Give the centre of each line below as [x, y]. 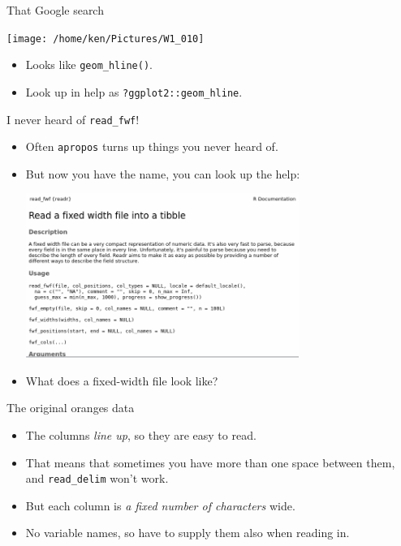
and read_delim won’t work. [97, 478]
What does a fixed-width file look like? [122, 380]
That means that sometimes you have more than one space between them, [210, 462]
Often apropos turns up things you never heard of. [152, 146]
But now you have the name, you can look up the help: [163, 173]
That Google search [55, 10]
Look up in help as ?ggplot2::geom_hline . [134, 91]
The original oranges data [71, 408]
